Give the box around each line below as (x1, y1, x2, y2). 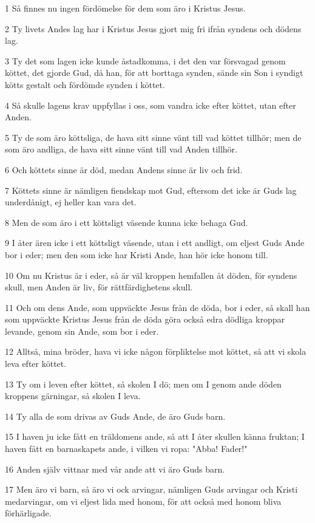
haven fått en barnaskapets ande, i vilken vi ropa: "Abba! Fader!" (5, 442, 248, 455)
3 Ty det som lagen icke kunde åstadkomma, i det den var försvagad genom (5, 54, 286, 67)
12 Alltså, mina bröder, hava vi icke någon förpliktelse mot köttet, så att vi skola (5, 345, 307, 358)
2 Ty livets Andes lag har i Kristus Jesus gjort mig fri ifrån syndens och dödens (5, 22, 302, 35)
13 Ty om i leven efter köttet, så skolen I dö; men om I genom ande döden (5, 377, 282, 390)
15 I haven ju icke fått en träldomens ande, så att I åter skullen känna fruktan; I (5, 430, 305, 443)
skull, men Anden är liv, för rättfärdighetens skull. (5, 281, 193, 293)
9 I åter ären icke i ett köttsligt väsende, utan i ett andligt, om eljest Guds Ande (5, 236, 305, 249)
